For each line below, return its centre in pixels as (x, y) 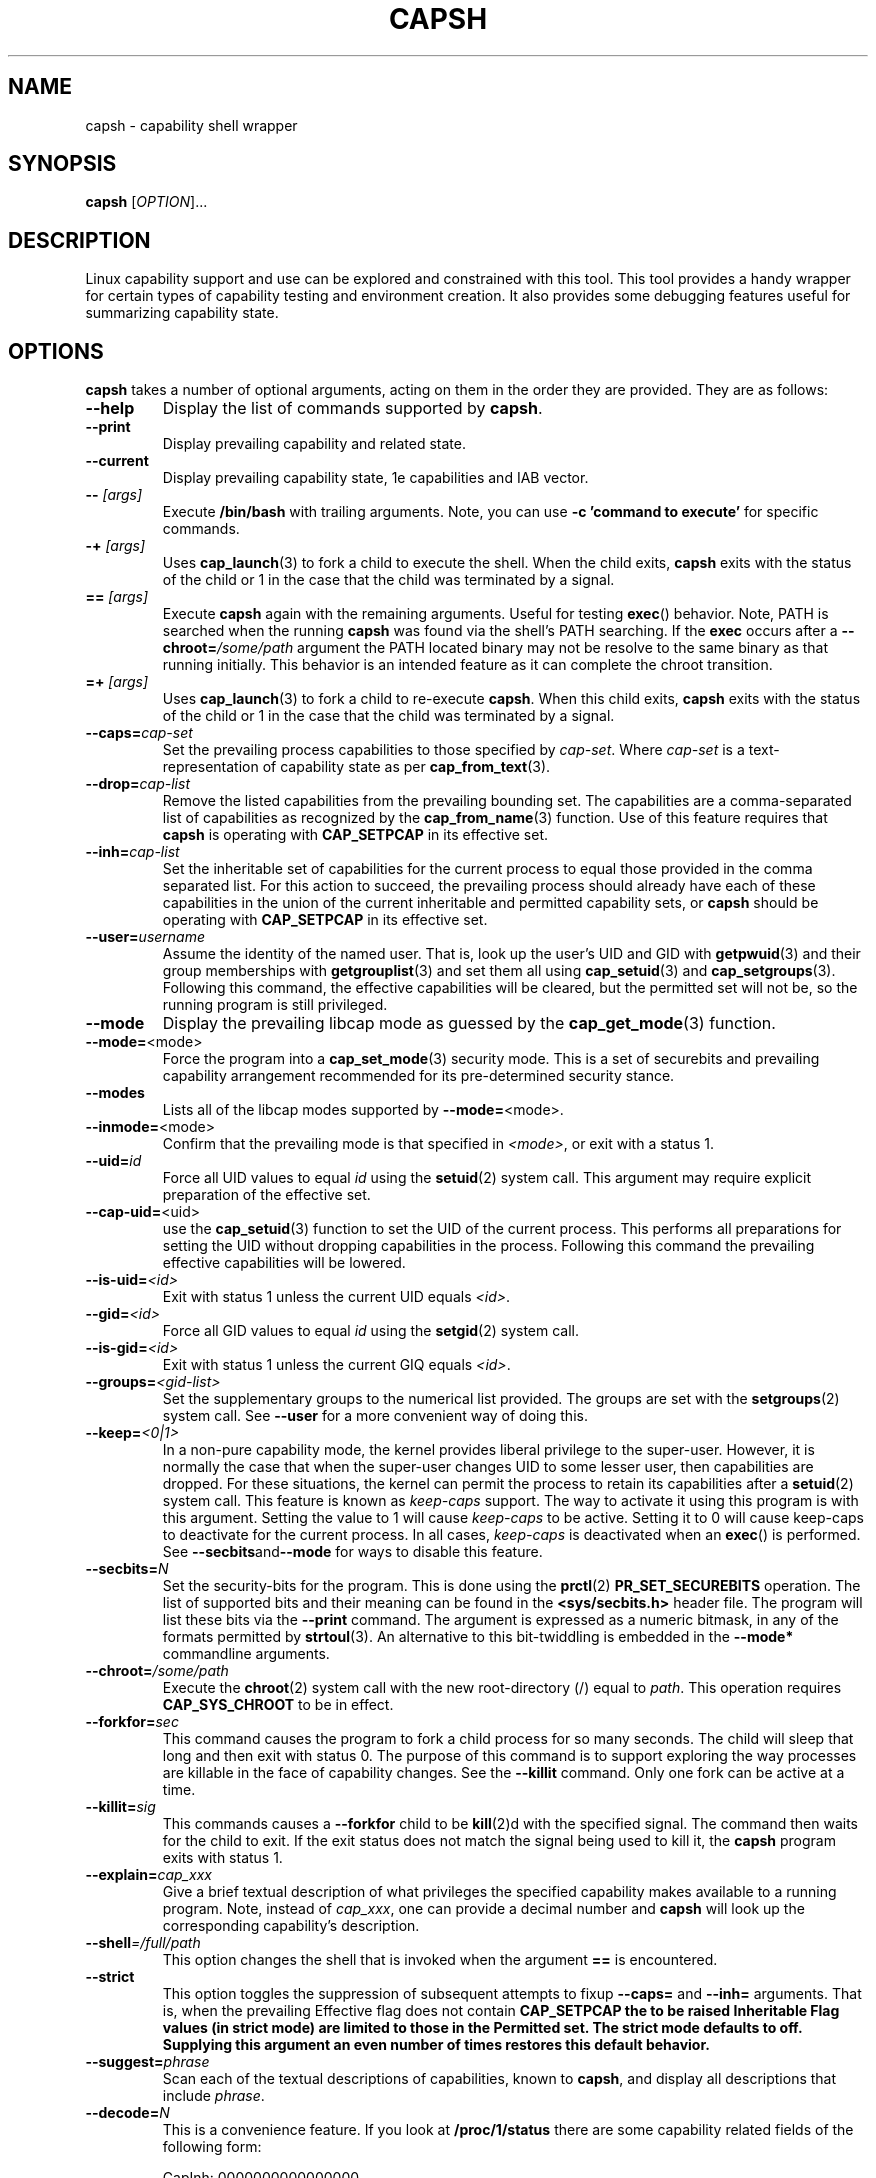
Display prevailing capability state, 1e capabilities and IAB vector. (375, 478)
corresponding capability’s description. (291, 1926)
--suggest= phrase (147, 2062)
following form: (212, 2147)
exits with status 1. (222, 1858)
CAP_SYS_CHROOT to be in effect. (278, 1705)
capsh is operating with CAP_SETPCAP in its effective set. (355, 835)
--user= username (145, 937)
